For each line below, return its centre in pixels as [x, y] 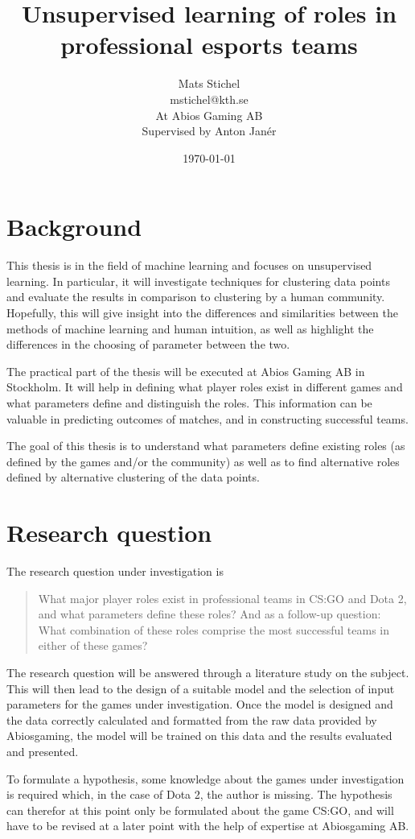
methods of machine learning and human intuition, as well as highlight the [190, 328]
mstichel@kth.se [209, 99]
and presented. [43, 751]
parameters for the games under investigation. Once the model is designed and [200, 704]
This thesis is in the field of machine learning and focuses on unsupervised [189, 265]
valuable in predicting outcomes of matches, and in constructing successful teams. [207, 418]
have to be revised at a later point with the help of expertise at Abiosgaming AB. [208, 826]
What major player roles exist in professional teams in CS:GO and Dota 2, [222, 598]
